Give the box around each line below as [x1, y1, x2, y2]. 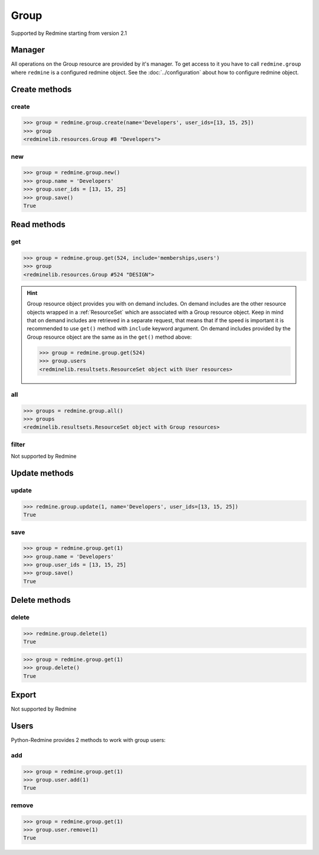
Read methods [11, 220, 66, 230]
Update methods [11, 468, 74, 478]
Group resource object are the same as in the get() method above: [27, 333, 192, 340]
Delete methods [11, 595, 71, 605]
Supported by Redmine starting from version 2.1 [11, 30, 127, 37]
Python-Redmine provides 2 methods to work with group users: [11, 737, 166, 744]
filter [11, 440, 25, 448]
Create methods [11, 84, 72, 94]
